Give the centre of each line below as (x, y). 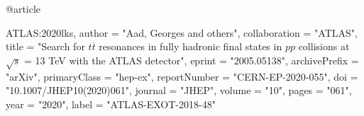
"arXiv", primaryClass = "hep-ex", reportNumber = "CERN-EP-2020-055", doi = (182, 76)
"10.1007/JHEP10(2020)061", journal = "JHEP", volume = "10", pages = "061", (179, 90)
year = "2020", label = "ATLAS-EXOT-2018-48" (111, 104)
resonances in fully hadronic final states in (191, 46)
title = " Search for (45, 46)
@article (23, 8)
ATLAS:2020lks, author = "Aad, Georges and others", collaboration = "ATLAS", (182, 32)
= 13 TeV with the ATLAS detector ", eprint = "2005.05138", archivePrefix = (192, 60)
